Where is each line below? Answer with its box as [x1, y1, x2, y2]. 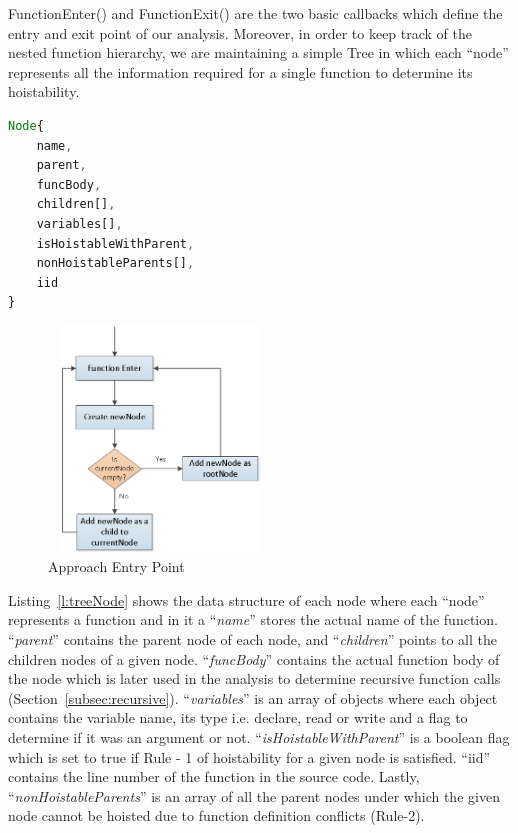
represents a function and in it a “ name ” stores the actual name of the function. [8, 609, 498, 630]
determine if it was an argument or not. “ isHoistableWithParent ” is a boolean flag [8, 727, 510, 748]
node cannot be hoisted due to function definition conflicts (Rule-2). [8, 805, 425, 826]
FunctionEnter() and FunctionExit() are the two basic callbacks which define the [8, 3, 503, 23]
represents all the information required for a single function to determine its [8, 61, 473, 82]
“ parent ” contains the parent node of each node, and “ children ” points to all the [8, 629, 497, 650]
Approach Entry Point [48, 556, 185, 577]
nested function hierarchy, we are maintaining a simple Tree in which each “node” [8, 42, 509, 63]
